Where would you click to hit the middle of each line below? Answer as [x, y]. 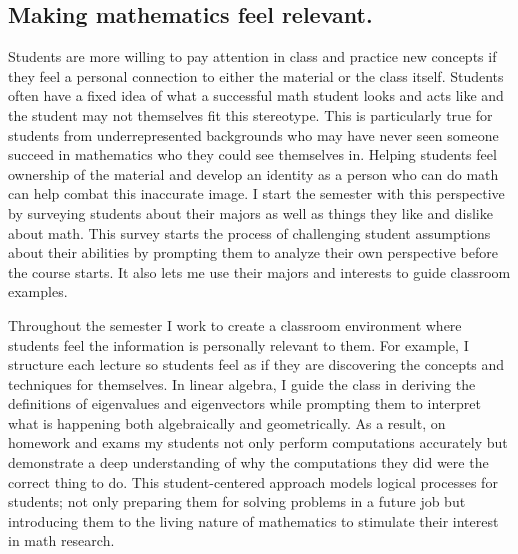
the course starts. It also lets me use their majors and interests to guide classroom [259, 271]
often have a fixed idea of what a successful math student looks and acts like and [256, 95]
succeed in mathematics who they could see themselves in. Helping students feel [252, 154]
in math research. [61, 540]
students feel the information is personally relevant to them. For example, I [238, 344]
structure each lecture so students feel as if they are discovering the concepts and [256, 364]
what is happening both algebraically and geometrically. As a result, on [227, 422]
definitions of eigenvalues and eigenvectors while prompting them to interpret [244, 403]
